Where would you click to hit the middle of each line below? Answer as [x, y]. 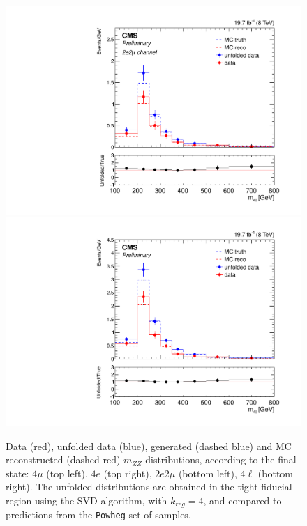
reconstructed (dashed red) [63, 459]
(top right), [128, 473]
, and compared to [242, 500]
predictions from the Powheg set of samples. [98, 515]
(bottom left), [208, 473]
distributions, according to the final [221, 459]
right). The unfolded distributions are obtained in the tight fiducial [149, 487]
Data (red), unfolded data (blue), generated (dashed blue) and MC [149, 446]
